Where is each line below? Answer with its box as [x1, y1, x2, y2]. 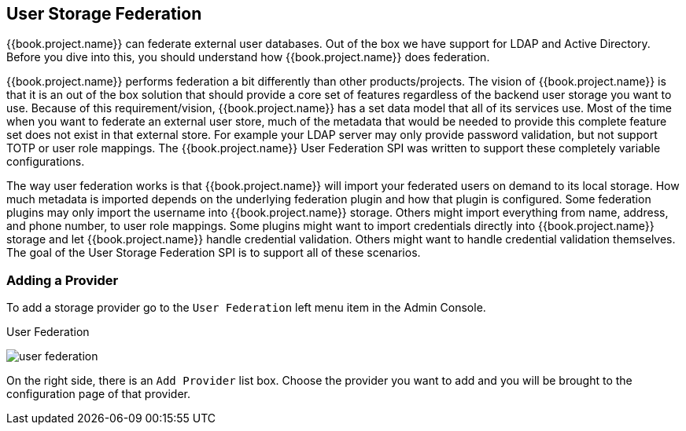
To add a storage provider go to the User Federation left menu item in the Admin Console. [6, 301, 486, 315]
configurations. [6, 155, 85, 169]
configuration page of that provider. [6, 387, 190, 401]
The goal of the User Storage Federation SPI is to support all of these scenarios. [6, 246, 421, 260]
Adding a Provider [6, 272, 119, 288]
